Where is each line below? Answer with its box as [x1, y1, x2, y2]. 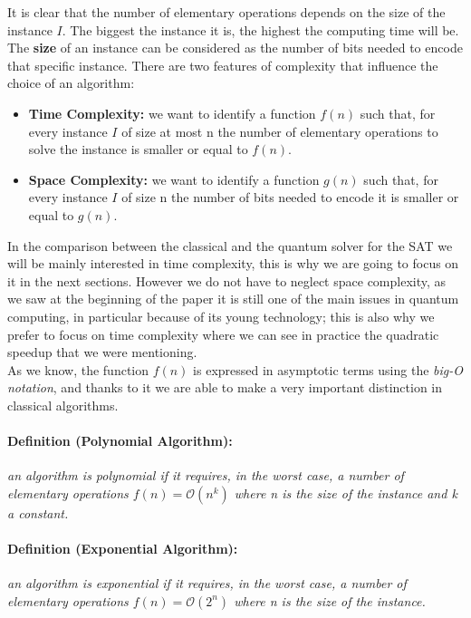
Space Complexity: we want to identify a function [28, 169, 320, 188]
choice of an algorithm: [7, 73, 135, 92]
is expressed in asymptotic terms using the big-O [193, 360, 463, 379]
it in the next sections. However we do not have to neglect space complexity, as [7, 271, 447, 290]
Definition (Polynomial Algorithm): [7, 431, 233, 450]
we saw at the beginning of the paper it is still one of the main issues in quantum [7, 289, 459, 308]
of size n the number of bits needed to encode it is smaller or [121, 188, 459, 207]
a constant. [7, 503, 69, 522]
